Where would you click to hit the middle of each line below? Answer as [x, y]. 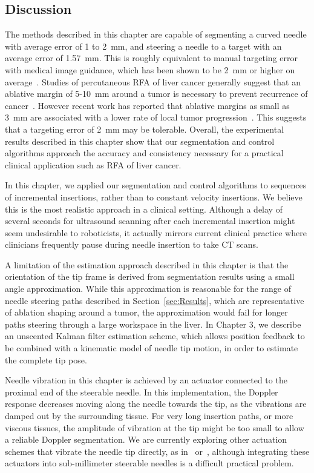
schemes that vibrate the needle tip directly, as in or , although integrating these [157, 451]
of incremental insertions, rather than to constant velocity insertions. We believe [154, 197]
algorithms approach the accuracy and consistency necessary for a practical [144, 153]
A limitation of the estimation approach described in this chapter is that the [147, 264]
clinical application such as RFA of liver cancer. [93, 164]
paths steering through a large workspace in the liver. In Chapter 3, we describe [153, 324]
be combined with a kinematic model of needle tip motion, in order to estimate [152, 348]
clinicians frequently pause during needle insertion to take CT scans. [132, 244]
